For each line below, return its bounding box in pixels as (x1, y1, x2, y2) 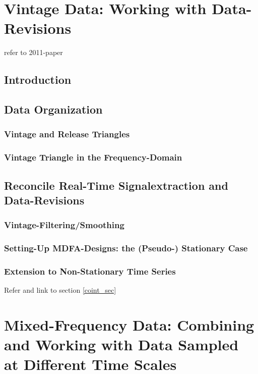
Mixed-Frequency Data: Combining (4, 314, 254, 335)
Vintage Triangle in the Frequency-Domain (4, 151, 182, 164)
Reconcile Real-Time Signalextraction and (4, 177, 228, 193)
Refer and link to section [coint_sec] (4, 285, 116, 295)
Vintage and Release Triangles (4, 128, 130, 140)
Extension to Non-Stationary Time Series (4, 264, 176, 277)
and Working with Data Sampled (4, 334, 239, 355)
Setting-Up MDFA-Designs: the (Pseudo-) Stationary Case (4, 242, 248, 254)
